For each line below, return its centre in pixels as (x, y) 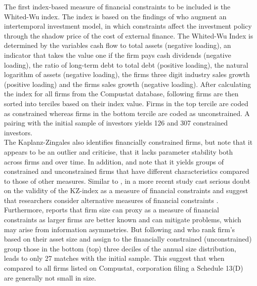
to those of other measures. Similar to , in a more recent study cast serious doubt (127, 181)
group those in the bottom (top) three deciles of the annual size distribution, (120, 248)
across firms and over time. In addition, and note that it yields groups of (114, 161)
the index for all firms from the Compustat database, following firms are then (121, 94)
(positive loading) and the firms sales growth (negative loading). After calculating (128, 84)
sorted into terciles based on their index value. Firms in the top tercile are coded (126, 103)
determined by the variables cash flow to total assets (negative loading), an (118, 45)
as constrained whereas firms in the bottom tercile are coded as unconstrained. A (127, 113)
